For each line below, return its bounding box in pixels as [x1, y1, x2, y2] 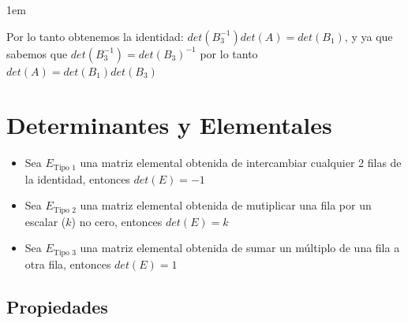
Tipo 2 [53, 206, 77, 214]
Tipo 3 [53, 248, 77, 257]
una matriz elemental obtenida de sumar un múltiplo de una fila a [80, 239, 400, 256]
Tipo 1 [53, 163, 77, 172]
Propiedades [6, 294, 108, 318]
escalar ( [24, 213, 66, 229]
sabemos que [6, 45, 68, 61]
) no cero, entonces [71, 213, 163, 229]
